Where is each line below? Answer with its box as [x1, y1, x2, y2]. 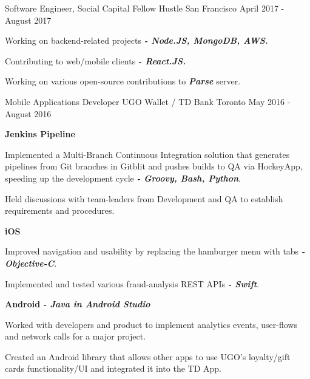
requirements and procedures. [5, 204, 115, 217]
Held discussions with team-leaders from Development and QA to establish [5, 192, 283, 205]
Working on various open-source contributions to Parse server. [5, 75, 241, 87]
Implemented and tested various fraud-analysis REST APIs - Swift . [5, 277, 260, 290]
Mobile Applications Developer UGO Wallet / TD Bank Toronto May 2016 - [5, 95, 291, 108]
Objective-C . [5, 256, 57, 269]
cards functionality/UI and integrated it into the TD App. [5, 362, 221, 375]
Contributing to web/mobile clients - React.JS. [5, 54, 186, 67]
